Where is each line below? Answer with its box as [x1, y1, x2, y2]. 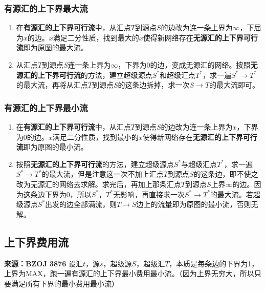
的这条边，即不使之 [193, 169, 258, 179]
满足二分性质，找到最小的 [52, 131, 139, 142]
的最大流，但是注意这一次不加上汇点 [41, 169, 164, 179]
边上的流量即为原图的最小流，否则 [136, 199, 251, 210]
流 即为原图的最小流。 [16, 141, 88, 152]
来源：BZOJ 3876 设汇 [4, 258, 83, 268]
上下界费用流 [4, 234, 69, 249]
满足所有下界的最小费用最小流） [11, 278, 119, 288]
